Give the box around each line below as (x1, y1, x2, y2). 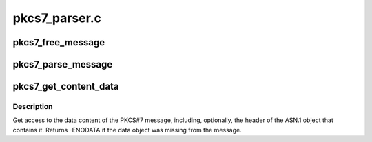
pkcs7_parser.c (12, 10, 101, 26)
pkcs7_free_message (12, 37, 105, 48)
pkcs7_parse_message (12, 59, 113, 70)
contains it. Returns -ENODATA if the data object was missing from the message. (12, 125, 242, 134)
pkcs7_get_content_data (12, 81, 119, 92)
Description (12, 101, 53, 111)
